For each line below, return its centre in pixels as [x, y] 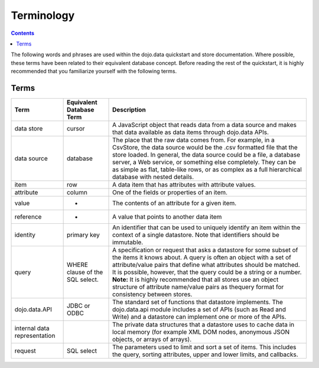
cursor [76, 129]
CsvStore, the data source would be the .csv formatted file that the [205, 148]
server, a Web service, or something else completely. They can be [204, 162]
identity [25, 235]
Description [129, 110]
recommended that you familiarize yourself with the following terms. [94, 71]
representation [35, 336]
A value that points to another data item [167, 217]
